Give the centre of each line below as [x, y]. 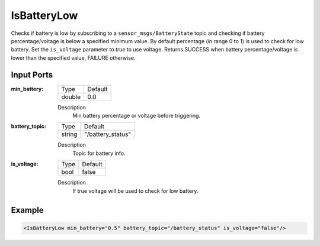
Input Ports [32, 75]
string [69, 134]
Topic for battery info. [99, 153]
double [71, 96]
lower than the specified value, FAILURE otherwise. [73, 58]
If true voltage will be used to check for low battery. [135, 191]
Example [27, 210]
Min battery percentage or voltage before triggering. [137, 116]
